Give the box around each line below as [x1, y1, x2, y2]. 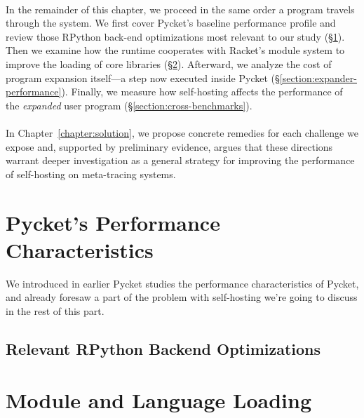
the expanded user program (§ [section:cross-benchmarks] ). [6, 97, 252, 112]
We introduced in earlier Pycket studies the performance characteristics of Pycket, [6, 276, 359, 290]
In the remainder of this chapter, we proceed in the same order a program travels [6, 1, 355, 16]
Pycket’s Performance [6, 208, 220, 236]
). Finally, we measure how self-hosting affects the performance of [61, 84, 343, 99]
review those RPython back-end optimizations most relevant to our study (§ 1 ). [6, 29, 345, 43]
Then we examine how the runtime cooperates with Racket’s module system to [6, 43, 345, 58]
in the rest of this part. [6, 303, 105, 318]
